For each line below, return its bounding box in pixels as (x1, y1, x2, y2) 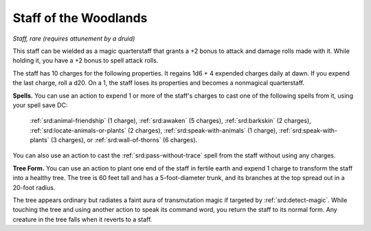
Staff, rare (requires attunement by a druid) (12, 34, 135, 43)
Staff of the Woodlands (12, 10, 148, 25)
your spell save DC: (12, 100, 68, 109)
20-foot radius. (12, 183, 56, 192)
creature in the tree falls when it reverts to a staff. (12, 215, 153, 223)
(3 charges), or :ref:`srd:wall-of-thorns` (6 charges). (50, 136, 198, 144)
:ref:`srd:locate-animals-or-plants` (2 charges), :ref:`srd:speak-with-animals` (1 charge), (30, 126, 278, 134)
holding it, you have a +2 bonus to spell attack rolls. (12, 56, 159, 65)
